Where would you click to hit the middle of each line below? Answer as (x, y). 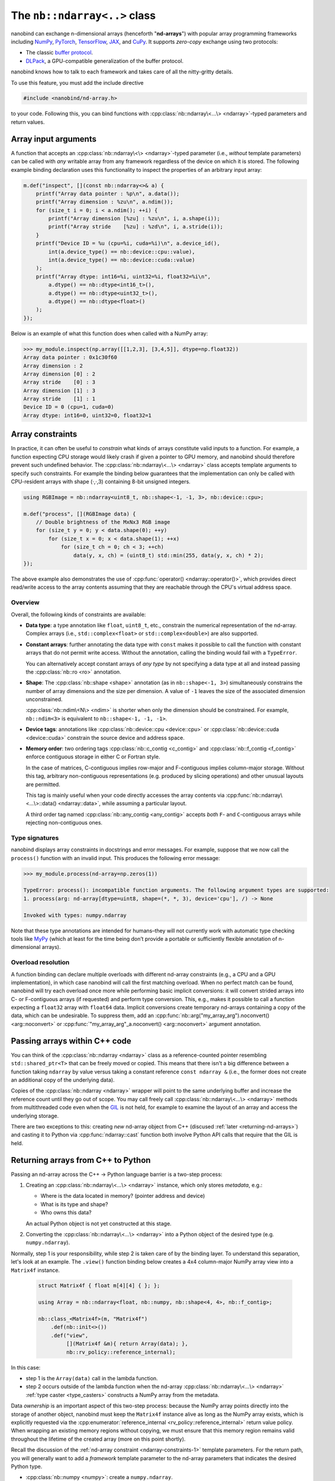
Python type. (27, 1466)
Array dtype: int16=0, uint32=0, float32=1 (88, 415)
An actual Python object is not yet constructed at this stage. (99, 1223)
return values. (28, 122)
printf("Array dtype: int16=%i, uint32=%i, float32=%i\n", (123, 276)
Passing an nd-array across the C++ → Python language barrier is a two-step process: (117, 1174)
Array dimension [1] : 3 (59, 390)
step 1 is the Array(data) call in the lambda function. (92, 1378)
